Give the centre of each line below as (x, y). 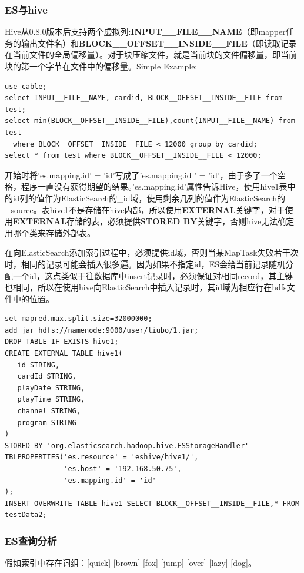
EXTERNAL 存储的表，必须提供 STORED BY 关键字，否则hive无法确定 (154, 221)
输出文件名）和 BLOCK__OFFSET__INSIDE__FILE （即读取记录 (159, 43)
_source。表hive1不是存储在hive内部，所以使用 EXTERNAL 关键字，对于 (145, 209)
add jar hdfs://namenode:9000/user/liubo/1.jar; (102, 330)
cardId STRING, (47, 377)
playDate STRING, (51, 388)
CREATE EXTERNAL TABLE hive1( (64, 354)
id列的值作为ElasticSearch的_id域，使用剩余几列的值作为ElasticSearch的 (149, 198)
